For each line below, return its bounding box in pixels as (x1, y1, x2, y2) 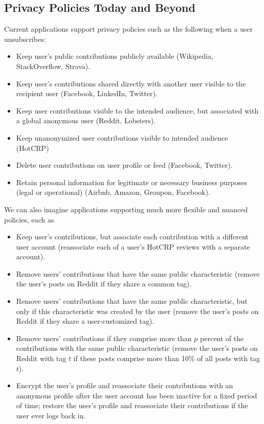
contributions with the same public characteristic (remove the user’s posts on (16, 343, 258, 353)
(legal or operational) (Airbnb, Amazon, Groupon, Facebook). (16, 187, 211, 197)
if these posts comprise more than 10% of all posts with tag (73, 353, 260, 364)
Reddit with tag (16, 353, 67, 364)
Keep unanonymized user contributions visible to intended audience (16, 132, 228, 143)
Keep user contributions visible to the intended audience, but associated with (16, 105, 259, 116)
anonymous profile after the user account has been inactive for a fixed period (16, 390, 257, 400)
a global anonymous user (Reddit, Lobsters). (16, 115, 156, 126)
